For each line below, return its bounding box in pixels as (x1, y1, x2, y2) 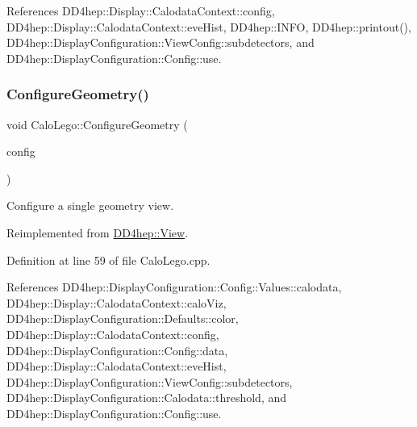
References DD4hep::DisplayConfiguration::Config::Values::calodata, (6, 278, 342, 295)
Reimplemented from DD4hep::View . (6, 224, 189, 241)
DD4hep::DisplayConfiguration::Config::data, (6, 341, 228, 358)
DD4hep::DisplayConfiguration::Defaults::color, (6, 310, 239, 327)
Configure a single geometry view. (6, 197, 174, 214)
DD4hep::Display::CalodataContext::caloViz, (6, 294, 227, 311)
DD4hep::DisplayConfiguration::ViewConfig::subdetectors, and (6, 34, 315, 51)
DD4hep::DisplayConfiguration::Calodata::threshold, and (6, 389, 287, 406)
